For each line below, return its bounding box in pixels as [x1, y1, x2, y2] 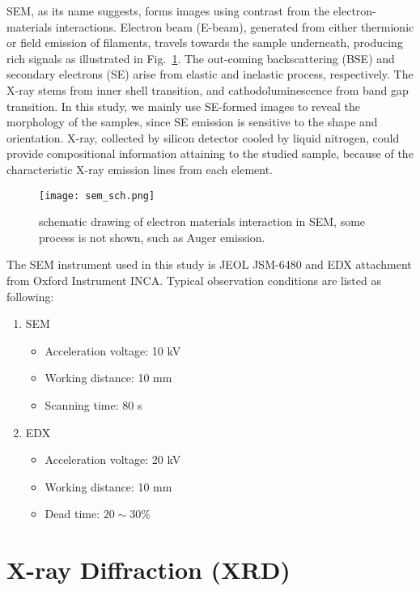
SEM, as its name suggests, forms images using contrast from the [6, 2, 330, 19]
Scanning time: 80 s [45, 396, 142, 413]
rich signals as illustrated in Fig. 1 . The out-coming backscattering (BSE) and [6, 49, 395, 66]
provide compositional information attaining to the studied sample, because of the [6, 145, 414, 162]
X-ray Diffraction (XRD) [6, 553, 291, 586]
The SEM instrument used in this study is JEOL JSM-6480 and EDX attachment [6, 256, 412, 273]
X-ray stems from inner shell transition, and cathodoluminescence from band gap [6, 81, 409, 98]
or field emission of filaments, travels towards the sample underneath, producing [6, 34, 403, 51]
